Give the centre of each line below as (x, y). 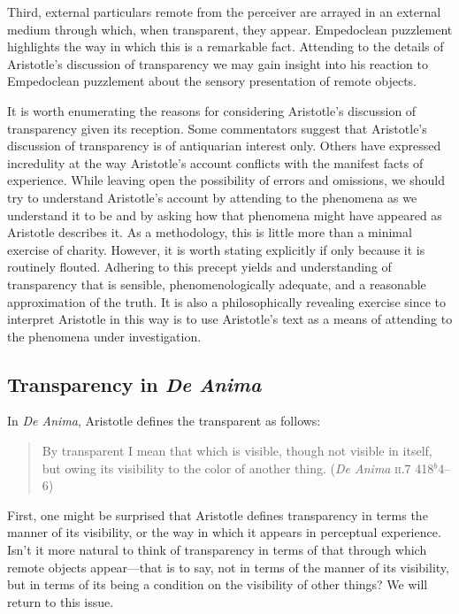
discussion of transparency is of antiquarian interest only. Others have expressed (224, 146)
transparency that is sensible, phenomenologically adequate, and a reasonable (217, 284)
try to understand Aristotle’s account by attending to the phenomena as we (212, 197)
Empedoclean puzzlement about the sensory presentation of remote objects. (212, 81)
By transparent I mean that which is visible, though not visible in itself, (237, 451)
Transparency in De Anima (134, 384)
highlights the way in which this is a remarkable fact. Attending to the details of (226, 46)
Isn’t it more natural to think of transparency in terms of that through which (217, 550)
